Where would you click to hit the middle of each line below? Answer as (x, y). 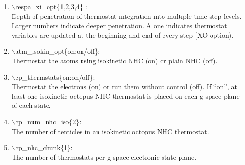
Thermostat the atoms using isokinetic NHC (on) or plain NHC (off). (114, 60)
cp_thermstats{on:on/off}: (55, 77)
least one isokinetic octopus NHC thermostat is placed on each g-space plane (125, 96)
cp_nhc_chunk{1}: (44, 147)
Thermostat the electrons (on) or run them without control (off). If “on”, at (124, 86)
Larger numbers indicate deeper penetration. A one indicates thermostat (119, 25)
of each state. (31, 105)
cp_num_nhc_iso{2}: (48, 121)
